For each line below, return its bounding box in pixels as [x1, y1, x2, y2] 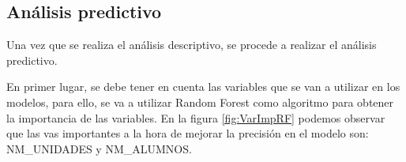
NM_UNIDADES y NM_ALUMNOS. [6, 140, 192, 156]
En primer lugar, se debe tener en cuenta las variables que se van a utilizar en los [6, 78, 400, 95]
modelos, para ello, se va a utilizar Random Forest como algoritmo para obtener [6, 93, 394, 110]
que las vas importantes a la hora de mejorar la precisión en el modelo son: [6, 125, 369, 141]
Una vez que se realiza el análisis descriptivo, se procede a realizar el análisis [6, 36, 377, 53]
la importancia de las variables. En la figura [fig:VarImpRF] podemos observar [6, 109, 385, 126]
